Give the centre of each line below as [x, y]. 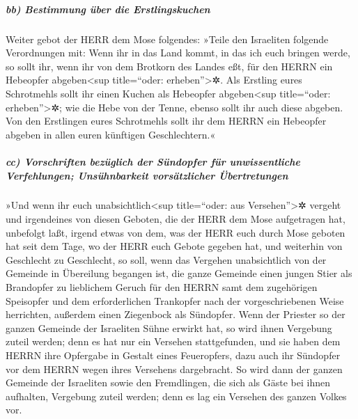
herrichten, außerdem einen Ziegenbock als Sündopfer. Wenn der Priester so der [176, 314]
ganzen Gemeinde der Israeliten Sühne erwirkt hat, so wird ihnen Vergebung [169, 327]
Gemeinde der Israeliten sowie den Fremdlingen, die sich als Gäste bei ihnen [168, 382]
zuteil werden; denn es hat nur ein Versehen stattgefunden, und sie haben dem [173, 341]
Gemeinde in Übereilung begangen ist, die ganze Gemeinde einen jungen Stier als [179, 273]
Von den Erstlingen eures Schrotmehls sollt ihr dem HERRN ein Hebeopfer [166, 121]
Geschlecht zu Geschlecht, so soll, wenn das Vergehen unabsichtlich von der [166, 259]
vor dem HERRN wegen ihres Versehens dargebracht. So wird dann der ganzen [174, 369]
